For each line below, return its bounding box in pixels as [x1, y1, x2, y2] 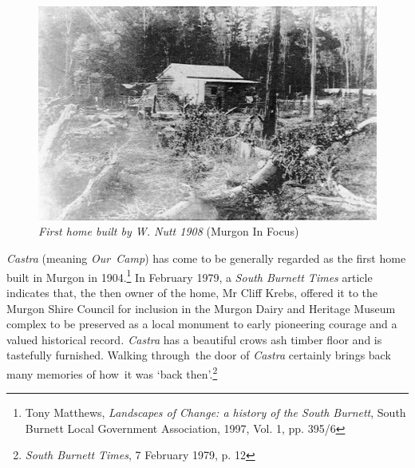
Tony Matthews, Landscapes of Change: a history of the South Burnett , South [25, 404, 406, 421]
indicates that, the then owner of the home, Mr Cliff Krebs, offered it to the [6, 284, 378, 300]
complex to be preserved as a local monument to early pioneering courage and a [6, 315, 397, 332]
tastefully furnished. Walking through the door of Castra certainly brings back [6, 347, 391, 363]
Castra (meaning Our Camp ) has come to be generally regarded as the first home [6, 250, 406, 267]
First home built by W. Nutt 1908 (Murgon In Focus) [38, 223, 299, 240]
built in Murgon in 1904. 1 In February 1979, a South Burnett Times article [6, 266, 373, 285]
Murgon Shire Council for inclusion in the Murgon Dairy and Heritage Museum [6, 299, 396, 316]
